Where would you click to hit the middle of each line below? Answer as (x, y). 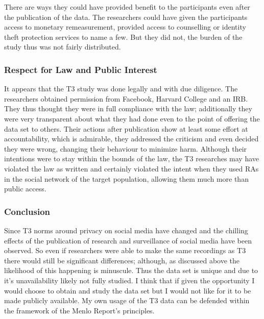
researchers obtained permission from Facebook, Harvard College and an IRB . (126, 98)
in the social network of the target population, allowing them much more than (126, 178)
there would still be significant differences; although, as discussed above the (122, 260)
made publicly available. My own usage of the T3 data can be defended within (127, 300)
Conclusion (27, 211)
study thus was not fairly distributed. (63, 47)
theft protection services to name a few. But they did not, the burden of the (123, 36)
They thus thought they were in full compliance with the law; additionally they (128, 108)
